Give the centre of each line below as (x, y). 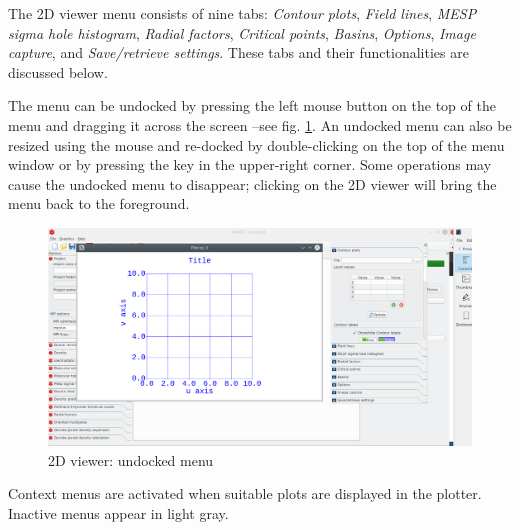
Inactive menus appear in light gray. (118, 512)
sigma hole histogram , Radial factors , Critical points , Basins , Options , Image (242, 32)
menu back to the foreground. (99, 203)
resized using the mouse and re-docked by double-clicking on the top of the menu (256, 144)
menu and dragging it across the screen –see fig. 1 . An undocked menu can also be (260, 124)
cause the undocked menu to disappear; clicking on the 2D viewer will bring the (252, 183)
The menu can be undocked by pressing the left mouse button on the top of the (252, 105)
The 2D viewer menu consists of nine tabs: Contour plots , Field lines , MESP (242, 13)
